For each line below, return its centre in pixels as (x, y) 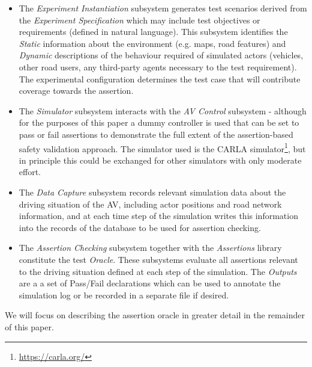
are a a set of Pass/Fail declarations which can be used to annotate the (150, 283)
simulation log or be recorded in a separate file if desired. (124, 295)
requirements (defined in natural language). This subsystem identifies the (153, 32)
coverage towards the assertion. (76, 91)
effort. (30, 172)
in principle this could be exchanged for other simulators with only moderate (160, 160)
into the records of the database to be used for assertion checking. (140, 227)
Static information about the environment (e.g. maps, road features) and (152, 43)
